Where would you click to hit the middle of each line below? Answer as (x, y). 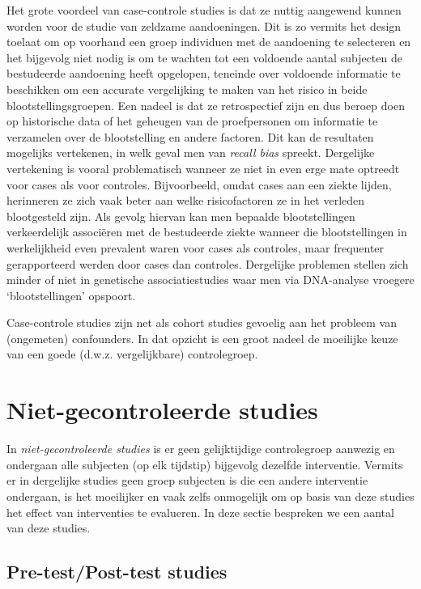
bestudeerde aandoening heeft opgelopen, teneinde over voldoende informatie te (204, 73)
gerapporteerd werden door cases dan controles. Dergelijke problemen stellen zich (208, 263)
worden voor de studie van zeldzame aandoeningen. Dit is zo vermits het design (204, 25)
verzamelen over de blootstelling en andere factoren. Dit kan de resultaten (190, 136)
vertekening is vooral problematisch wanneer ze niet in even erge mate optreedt (203, 168)
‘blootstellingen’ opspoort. (71, 295)
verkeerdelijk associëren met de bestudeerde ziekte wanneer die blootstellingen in (207, 232)
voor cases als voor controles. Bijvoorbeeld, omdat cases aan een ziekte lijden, (199, 184)
